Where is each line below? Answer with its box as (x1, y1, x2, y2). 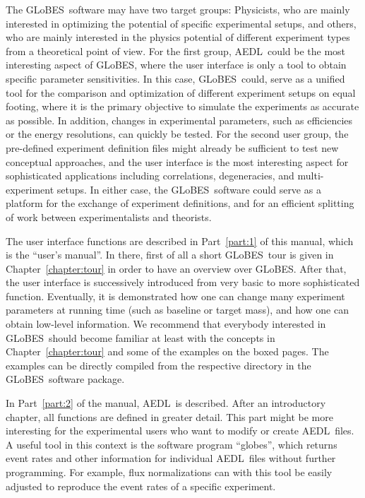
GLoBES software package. (6, 372, 125, 386)
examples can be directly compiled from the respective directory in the (6, 357, 311, 372)
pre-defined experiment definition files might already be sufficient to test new (6, 140, 339, 155)
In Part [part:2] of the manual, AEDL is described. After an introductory (6, 396, 326, 410)
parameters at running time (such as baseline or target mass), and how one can (6, 302, 349, 317)
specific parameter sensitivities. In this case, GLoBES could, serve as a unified (6, 71, 345, 85)
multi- (297, 168, 324, 183)
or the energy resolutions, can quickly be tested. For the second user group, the (6, 126, 349, 141)
